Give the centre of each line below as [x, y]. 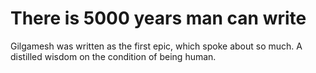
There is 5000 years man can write [158, 18]
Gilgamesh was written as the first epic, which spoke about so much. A [156, 46]
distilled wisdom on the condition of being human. [113, 56]
